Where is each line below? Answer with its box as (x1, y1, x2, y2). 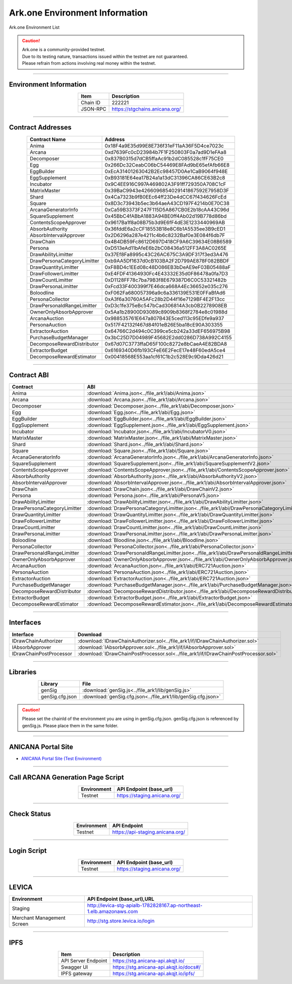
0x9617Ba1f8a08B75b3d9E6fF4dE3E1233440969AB (105, 219, 225, 226)
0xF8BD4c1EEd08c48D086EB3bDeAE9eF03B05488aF (105, 263, 231, 270)
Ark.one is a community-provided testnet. (22, 47, 106, 53)
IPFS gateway (61, 970, 92, 977)
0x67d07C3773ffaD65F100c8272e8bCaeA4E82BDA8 (105, 340, 227, 347)
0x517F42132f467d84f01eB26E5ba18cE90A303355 (105, 321, 223, 328)
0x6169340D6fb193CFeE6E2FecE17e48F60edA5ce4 (105, 347, 226, 353)
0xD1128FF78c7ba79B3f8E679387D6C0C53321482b (105, 277, 227, 283)
